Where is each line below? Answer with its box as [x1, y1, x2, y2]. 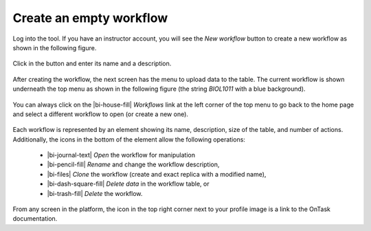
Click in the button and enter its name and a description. [12, 59, 172, 68]
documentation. [12, 214, 58, 223]
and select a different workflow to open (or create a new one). [12, 110, 189, 118]
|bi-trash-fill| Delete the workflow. [47, 189, 143, 197]
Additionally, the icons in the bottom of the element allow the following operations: [12, 135, 245, 144]
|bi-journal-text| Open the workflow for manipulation [47, 151, 196, 159]
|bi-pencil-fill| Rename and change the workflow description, [47, 160, 220, 168]
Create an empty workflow [12, 10, 168, 25]
